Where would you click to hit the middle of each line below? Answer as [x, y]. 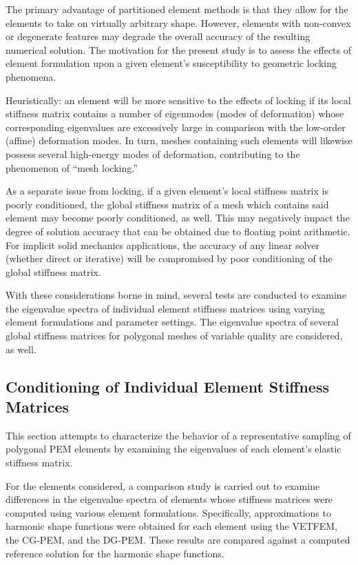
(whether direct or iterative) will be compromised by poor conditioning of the [169, 258]
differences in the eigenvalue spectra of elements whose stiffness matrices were [169, 499]
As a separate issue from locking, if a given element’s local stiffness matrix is [167, 191]
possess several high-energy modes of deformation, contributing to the [153, 153]
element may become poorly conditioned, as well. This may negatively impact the [178, 218]
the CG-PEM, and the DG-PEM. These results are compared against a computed [178, 539]
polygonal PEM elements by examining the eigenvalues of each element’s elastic [173, 449]
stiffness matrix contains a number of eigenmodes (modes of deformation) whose [175, 113]
